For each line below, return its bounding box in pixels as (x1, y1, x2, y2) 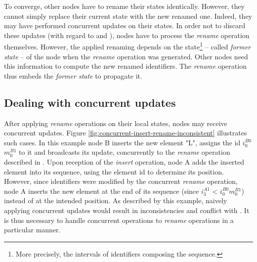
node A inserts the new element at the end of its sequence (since (4, 185, 199, 196)
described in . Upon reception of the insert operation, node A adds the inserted (4, 156, 245, 167)
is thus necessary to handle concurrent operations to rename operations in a (4, 215, 234, 225)
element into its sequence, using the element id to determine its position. (4, 166, 224, 176)
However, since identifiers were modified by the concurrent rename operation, (4, 176, 238, 186)
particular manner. (4, 224, 61, 235)
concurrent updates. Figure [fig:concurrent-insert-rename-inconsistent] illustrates (4, 128, 247, 138)
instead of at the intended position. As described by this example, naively (4, 195, 227, 206)
